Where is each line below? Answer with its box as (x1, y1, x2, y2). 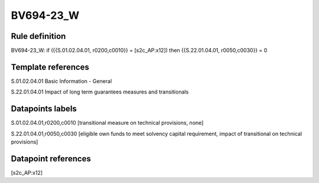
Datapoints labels (11, 104, 77, 114)
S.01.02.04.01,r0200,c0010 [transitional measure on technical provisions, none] (11, 119, 204, 127)
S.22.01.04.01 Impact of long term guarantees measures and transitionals (11, 88, 189, 95)
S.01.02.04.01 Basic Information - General (11, 77, 112, 85)
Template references (11, 62, 90, 72)
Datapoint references (11, 154, 92, 164)
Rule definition (11, 31, 66, 41)
